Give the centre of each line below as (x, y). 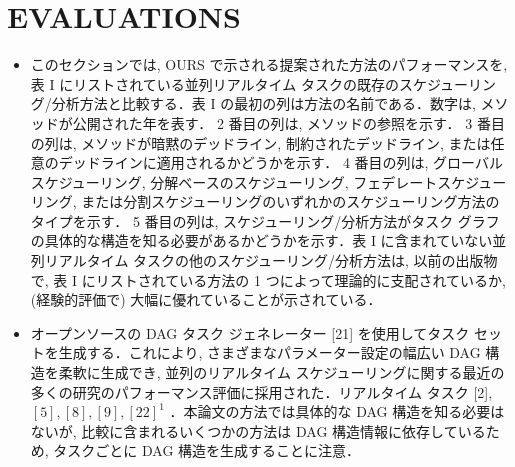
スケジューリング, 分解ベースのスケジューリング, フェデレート (234, 181)
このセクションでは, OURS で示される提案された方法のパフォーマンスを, (269, 64)
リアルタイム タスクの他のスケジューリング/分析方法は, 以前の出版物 (271, 260)
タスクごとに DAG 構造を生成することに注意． (207, 450)
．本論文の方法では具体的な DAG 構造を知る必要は (337, 411)
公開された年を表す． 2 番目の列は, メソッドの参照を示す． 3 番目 (288, 122)
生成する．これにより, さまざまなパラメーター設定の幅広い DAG (269, 352)
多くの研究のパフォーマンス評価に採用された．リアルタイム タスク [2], (261, 391)
